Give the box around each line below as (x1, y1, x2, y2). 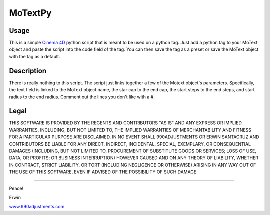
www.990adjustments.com (9, 204, 65, 210)
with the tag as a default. (9, 53, 60, 59)
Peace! (9, 185, 24, 191)
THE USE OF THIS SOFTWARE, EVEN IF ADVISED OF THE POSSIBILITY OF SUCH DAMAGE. (9, 169, 198, 175)
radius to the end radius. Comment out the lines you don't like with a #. (9, 94, 155, 100)
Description (9, 66, 47, 75)
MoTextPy (9, 7, 52, 18)
